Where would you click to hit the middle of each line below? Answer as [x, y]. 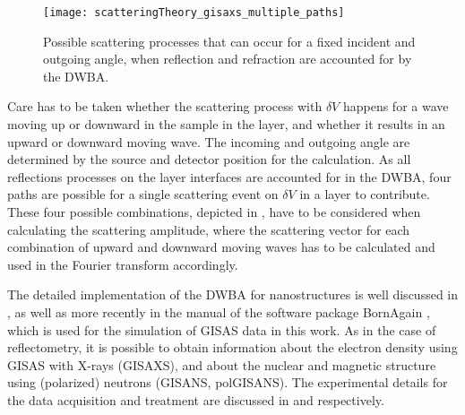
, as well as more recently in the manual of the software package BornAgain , [219, 311]
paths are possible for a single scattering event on [143, 194]
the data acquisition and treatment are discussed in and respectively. [196, 399]
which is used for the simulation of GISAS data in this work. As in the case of [222, 329]
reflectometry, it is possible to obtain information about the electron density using [232, 347]
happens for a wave [396, 106]
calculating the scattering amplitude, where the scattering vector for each [209, 229]
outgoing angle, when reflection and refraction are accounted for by [228, 59]
